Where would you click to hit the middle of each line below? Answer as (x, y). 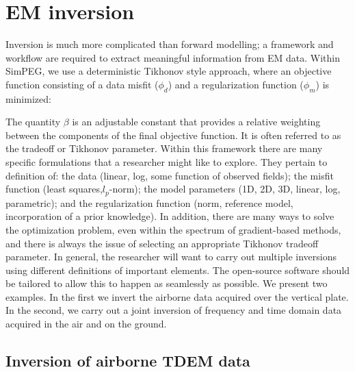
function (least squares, (54, 189)
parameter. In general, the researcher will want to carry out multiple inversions (171, 257)
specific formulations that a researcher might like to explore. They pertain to (167, 162)
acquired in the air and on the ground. (86, 324)
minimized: (28, 98)
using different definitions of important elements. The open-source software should (178, 270)
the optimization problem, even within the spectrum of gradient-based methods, (173, 229)
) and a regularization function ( (236, 84)
